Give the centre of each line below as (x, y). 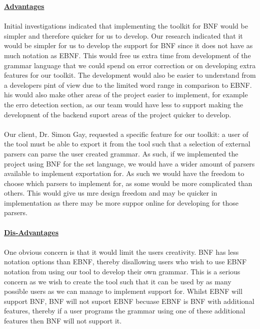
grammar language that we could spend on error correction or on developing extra (130, 65)
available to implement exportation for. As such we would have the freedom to (124, 173)
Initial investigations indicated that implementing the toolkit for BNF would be (126, 26)
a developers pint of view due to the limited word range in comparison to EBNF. (128, 85)
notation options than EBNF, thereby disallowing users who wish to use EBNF (125, 262)
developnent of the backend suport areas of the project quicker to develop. (118, 114)
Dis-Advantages (31, 232)
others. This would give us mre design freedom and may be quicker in (111, 193)
